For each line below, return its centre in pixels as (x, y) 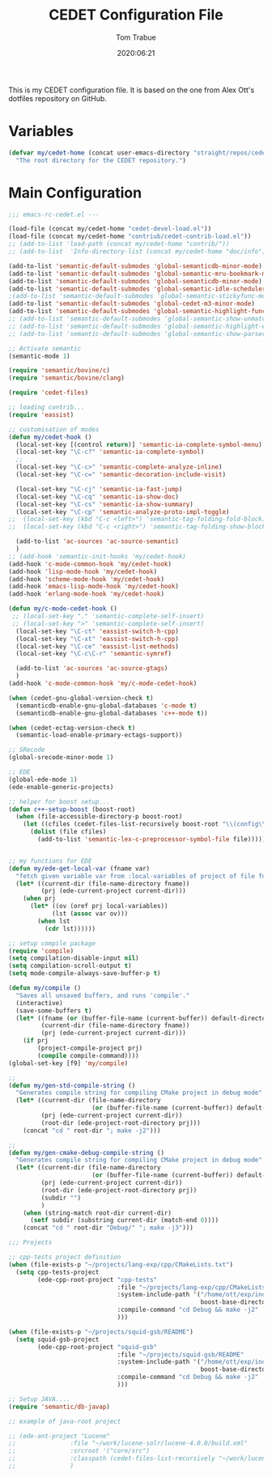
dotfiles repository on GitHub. (58, 98)
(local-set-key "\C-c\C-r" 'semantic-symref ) (94, 654)
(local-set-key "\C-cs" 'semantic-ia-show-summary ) (105, 504)
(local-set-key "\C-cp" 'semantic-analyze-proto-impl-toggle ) (123, 511)
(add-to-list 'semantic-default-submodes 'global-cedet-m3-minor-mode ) (132, 304)
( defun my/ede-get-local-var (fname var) (79, 868)
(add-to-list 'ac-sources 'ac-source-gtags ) (92, 668)
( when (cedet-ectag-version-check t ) (72, 728)
